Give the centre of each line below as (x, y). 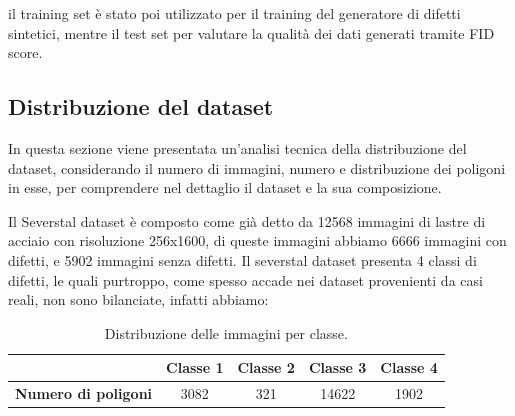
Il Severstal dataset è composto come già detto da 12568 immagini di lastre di (247, 220)
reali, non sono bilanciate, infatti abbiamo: (138, 299)
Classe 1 (195, 367)
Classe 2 (266, 367)
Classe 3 (337, 367)
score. (25, 52)
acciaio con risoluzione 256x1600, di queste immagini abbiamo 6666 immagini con (257, 240)
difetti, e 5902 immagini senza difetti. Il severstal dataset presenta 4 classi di (242, 259)
